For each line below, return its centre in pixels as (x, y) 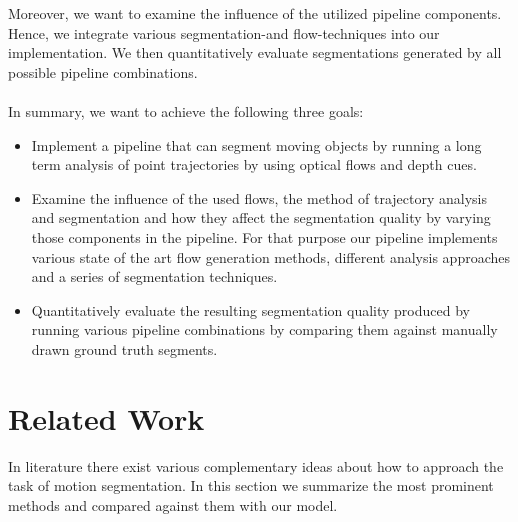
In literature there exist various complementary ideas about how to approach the (256, 465)
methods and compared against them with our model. (173, 504)
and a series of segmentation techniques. (154, 276)
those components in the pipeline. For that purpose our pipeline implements (264, 236)
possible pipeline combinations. (103, 71)
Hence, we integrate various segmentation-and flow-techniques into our (224, 32)
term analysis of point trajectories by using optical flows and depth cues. (254, 164)
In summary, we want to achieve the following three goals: (186, 110)
